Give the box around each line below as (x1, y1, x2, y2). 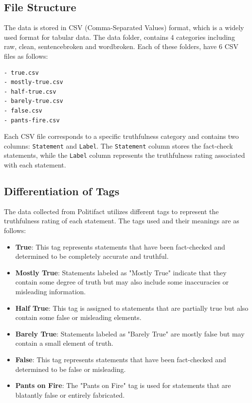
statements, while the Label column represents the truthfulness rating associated (4, 150, 245, 160)
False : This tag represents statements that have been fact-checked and (15, 354, 226, 364)
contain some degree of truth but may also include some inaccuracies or (15, 277, 229, 287)
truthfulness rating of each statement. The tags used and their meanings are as (4, 216, 239, 226)
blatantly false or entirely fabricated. (15, 389, 125, 400)
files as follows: (4, 50, 48, 61)
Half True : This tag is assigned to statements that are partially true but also (15, 302, 249, 313)
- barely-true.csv (4, 98, 63, 105)
